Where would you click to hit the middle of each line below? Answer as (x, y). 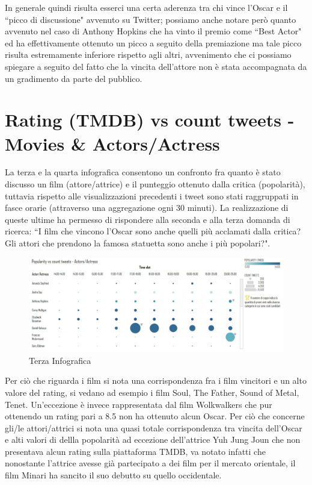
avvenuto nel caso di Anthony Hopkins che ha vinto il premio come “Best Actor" (153, 31)
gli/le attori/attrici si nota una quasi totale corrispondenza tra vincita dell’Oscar (154, 427)
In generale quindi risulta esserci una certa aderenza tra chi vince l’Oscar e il (146, 7)
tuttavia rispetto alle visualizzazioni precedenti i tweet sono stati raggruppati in (152, 196)
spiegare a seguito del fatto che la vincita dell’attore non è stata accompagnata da (156, 66)
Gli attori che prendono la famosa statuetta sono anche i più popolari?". (138, 243)
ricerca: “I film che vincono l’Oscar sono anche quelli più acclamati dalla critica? (153, 231)
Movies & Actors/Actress (112, 143)
